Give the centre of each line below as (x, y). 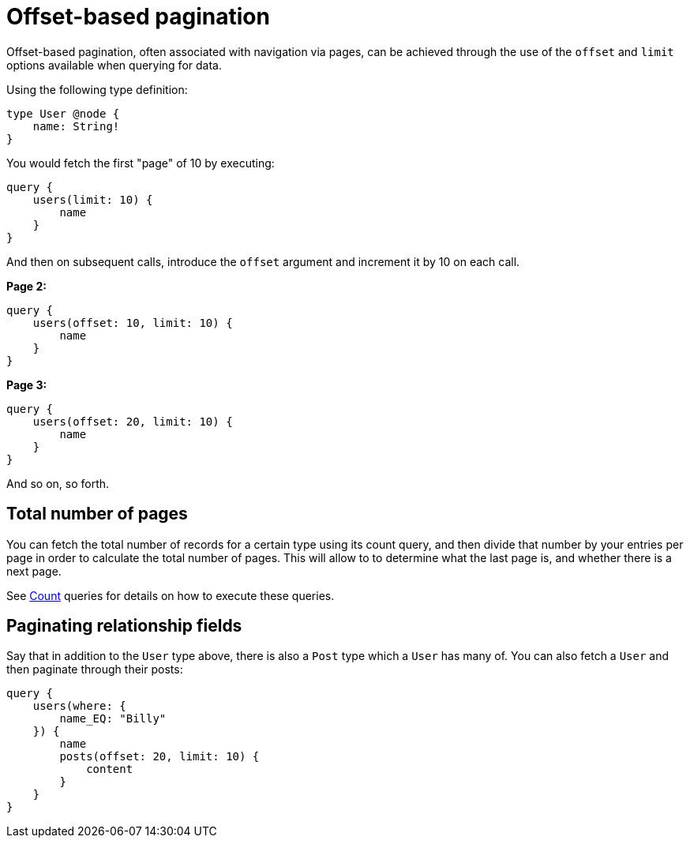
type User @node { (63, 113)
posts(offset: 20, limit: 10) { (159, 757)
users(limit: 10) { (93, 199)
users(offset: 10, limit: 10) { (133, 323)
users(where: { (79, 706)
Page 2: (27, 286)
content (110, 769)
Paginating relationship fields (124, 626)
